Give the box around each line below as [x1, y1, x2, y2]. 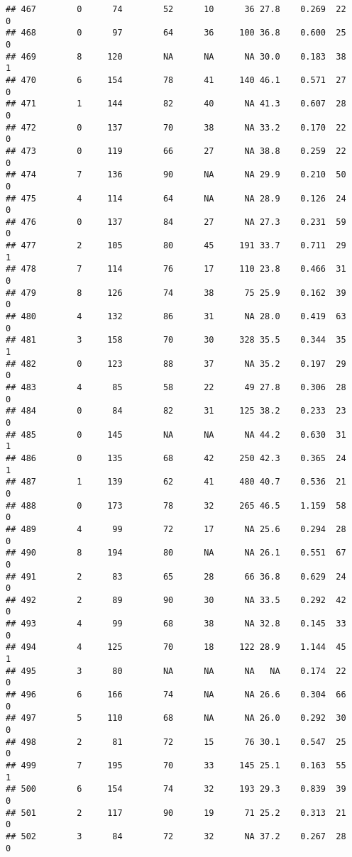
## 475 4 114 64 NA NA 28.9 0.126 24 [6, 193, 346, 204]
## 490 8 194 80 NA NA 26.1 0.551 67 [6, 548, 346, 558]
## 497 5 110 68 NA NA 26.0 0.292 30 [6, 713, 346, 724]
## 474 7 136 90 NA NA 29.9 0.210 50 [6, 170, 346, 180]
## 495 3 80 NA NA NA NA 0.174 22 [6, 665, 346, 676]
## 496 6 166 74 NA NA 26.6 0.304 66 [6, 690, 346, 700]
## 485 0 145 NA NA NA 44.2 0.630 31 [6, 429, 346, 440]
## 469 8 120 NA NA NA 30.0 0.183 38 [6, 51, 346, 62]
